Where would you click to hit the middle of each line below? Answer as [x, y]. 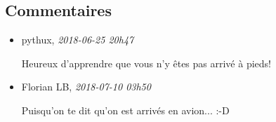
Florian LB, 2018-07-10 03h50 [86, 87]
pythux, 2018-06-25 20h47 [78, 40]
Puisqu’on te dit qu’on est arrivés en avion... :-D [125, 110]
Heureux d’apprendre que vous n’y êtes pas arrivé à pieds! [146, 63]
